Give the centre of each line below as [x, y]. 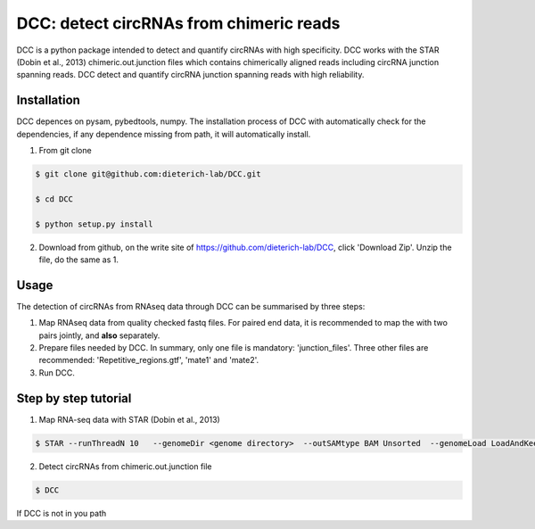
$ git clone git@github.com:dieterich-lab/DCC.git [148, 174]
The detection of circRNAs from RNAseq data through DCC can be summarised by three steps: [191, 306]
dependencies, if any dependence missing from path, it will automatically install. [164, 134]
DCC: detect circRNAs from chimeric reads [178, 23]
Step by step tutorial [74, 398]
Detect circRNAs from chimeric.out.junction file [126, 466]
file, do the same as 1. [79, 260]
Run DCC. [57, 372]
